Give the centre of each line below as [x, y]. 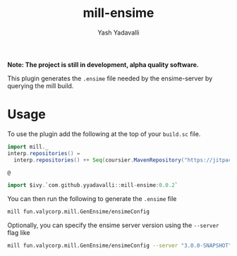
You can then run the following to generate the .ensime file [92, 199]
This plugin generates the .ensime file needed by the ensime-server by [110, 78]
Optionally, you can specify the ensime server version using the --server [113, 225]
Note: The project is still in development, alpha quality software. [103, 64]
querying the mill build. [41, 85]
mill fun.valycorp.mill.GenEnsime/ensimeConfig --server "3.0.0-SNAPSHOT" [120, 246]
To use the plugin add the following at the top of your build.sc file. [104, 134]
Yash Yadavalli [119, 32]
